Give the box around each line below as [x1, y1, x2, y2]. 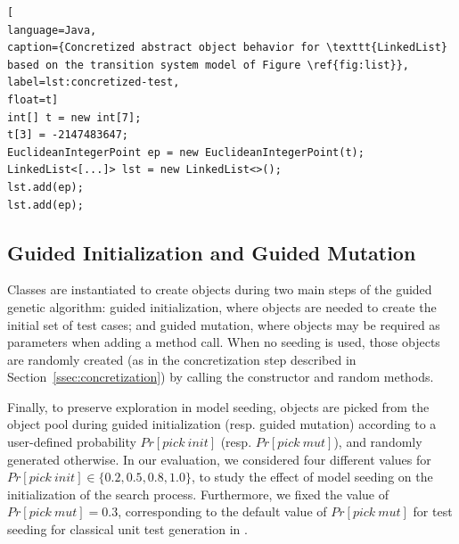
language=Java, [7, 23, 97, 37]
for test [413, 502, 453, 521]
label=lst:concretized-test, [7, 76, 180, 89]
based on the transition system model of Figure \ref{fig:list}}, [7, 58, 410, 71]
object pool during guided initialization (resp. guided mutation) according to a [7, 415, 437, 433]
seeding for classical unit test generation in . [7, 520, 248, 539]
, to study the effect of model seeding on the [191, 467, 433, 486]
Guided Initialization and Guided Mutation [7, 238, 416, 266]
